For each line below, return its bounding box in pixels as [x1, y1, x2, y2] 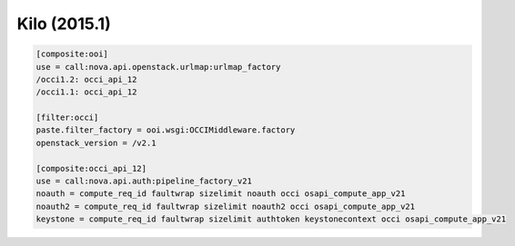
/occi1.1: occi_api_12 [35, 87, 137, 97]
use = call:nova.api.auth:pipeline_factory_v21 [35, 176, 252, 186]
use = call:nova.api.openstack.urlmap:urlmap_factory [35, 62, 281, 72]
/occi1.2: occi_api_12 [35, 74, 137, 84]
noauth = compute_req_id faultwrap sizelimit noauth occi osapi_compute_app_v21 [35, 189, 406, 199]
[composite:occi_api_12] [35, 163, 147, 173]
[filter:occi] [35, 113, 99, 123]
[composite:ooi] [35, 49, 109, 59]
